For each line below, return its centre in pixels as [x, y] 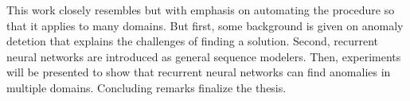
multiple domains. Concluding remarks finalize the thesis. [146, 87]
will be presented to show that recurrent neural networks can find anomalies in [199, 72]
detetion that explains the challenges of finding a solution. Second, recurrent [193, 41]
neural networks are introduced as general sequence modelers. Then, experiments [204, 56]
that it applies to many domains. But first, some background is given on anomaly [205, 25]
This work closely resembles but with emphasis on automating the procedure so [201, 10]
